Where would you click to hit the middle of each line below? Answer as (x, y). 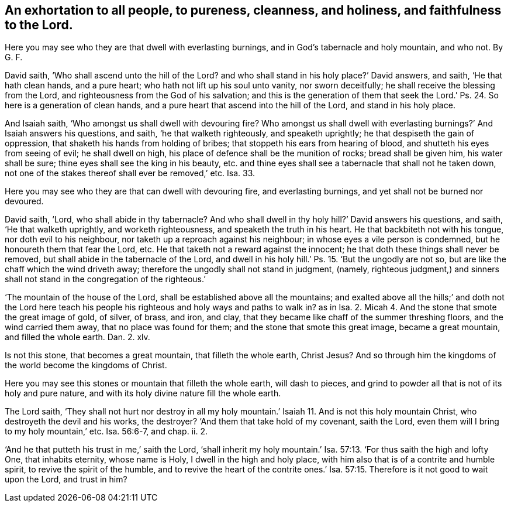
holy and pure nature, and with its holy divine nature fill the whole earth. (143, 393)
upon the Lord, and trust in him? (66, 479)
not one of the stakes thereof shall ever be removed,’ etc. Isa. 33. (130, 173)
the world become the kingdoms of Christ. (86, 365)
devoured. (24, 201)
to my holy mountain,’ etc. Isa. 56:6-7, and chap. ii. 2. (106, 431)
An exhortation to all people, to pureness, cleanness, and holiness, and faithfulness (253, 10)
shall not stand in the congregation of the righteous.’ (105, 279)
